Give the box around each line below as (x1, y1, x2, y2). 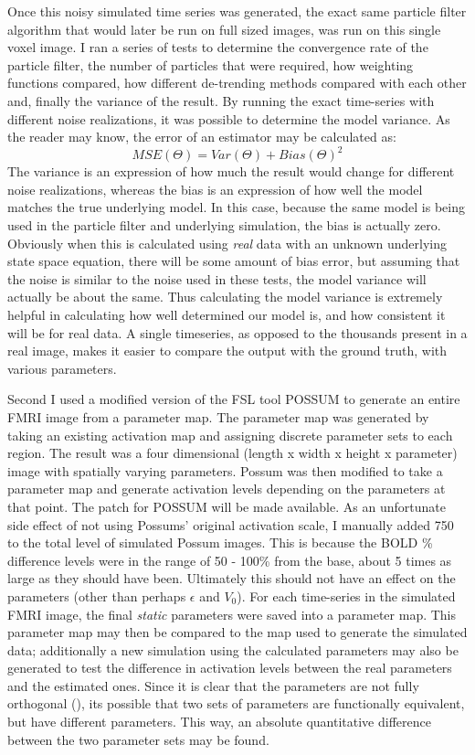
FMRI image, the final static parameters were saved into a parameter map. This (7, 604, 457, 623)
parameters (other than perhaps (7, 586, 186, 605)
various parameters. (7, 358, 117, 377)
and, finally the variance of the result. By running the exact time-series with (7, 90, 435, 110)
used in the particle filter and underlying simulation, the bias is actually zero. (7, 216, 441, 235)
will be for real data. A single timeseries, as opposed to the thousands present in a (7, 323, 468, 342)
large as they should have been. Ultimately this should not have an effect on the (7, 569, 456, 588)
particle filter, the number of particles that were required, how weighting (7, 55, 414, 74)
